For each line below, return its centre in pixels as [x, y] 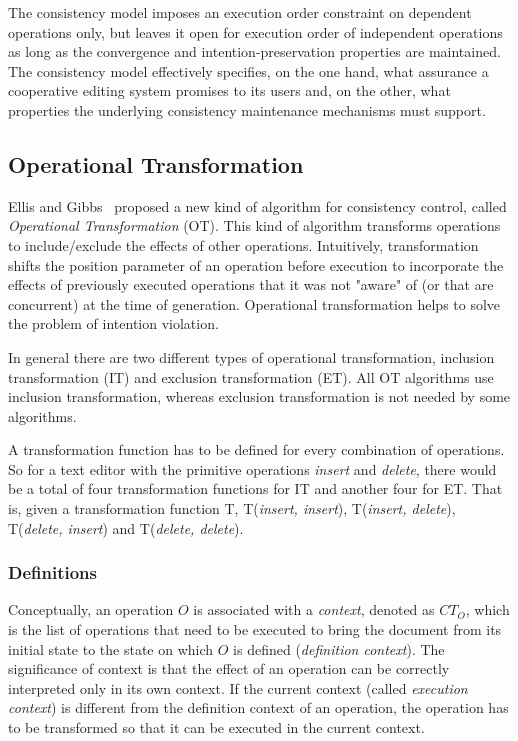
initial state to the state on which [111, 648]
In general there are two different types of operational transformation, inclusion [251, 356]
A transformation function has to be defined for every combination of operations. [256, 449]
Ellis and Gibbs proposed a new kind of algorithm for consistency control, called [257, 205]
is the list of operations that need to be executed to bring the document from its [255, 629]
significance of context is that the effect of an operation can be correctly [229, 668]
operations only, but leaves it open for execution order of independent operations [255, 31]
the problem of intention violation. [113, 323]
